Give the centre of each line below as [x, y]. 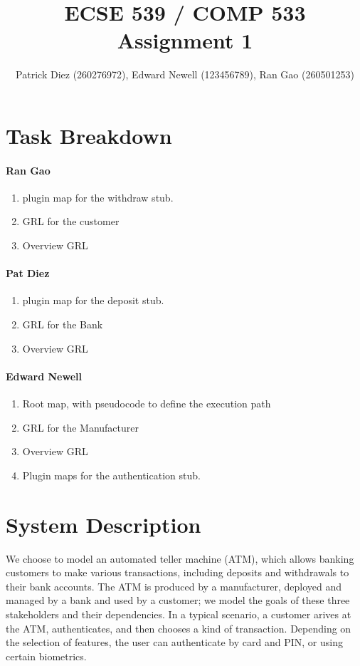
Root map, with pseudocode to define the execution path [147, 404]
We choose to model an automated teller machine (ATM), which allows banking [180, 558]
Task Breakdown [89, 135]
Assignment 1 [185, 40]
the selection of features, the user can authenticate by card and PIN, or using [174, 642]
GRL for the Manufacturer [80, 427]
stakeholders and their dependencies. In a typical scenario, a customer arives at [179, 614]
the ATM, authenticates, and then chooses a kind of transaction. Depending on [179, 628]
